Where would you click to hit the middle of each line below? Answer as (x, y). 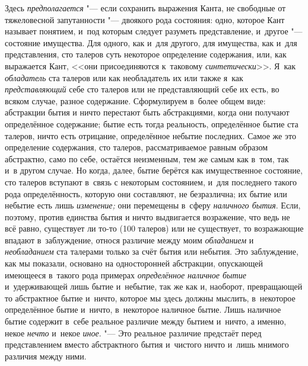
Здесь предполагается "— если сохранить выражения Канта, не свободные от (145, 8)
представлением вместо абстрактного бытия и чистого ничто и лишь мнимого (147, 344)
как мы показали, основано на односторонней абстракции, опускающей (134, 263)
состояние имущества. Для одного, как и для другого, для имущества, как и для (151, 42)
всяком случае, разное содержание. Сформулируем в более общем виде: (135, 100)
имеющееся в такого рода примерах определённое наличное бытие (126, 274)
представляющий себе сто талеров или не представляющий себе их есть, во (142, 89)
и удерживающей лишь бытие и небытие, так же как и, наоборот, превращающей (154, 286)
